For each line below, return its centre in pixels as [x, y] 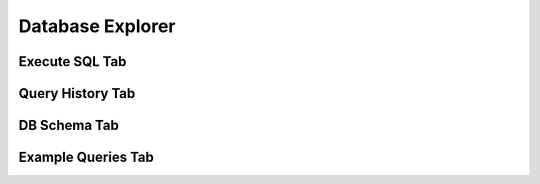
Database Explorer [97, 26]
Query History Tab [77, 93]
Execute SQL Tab [72, 61]
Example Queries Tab [86, 157]
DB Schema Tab [68, 125]
